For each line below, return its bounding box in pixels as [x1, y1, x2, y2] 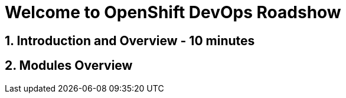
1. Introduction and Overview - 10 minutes [5, 33, 255, 48]
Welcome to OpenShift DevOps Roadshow [5, 2, 341, 22]
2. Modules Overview [5, 58, 133, 73]
